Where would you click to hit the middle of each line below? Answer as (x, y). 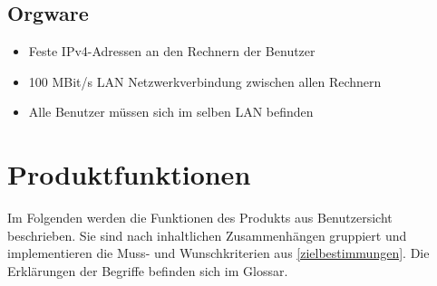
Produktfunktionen (129, 174)
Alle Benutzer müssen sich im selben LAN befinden (171, 112)
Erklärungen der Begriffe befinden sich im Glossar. (148, 270)
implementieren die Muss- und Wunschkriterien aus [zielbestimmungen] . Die (218, 253)
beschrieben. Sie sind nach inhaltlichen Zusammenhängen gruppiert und (207, 235)
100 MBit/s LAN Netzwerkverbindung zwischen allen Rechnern (205, 81)
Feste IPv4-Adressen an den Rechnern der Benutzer (172, 51)
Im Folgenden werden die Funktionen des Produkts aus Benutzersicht (200, 218)
